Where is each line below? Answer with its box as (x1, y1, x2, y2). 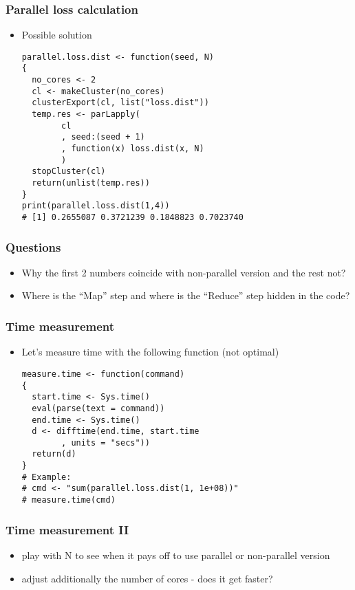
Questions (6, 238, 61, 255)
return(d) (32, 449, 76, 459)
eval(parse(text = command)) (32, 403, 165, 413)
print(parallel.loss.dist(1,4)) (21, 201, 170, 211)
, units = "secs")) (61, 437, 150, 448)
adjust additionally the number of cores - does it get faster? (21, 571, 273, 585)
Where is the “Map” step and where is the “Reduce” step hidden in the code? (21, 288, 350, 303)
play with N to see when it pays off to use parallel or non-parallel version (21, 547, 330, 562)
